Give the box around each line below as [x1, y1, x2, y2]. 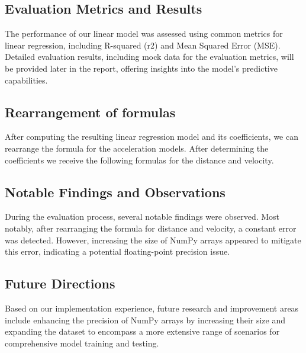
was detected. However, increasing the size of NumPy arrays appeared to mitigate [5, 233, 301, 246]
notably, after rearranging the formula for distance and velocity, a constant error [5, 222, 297, 234]
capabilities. [5, 73, 48, 86]
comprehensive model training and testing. [5, 336, 159, 349]
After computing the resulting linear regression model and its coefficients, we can [5, 130, 298, 143]
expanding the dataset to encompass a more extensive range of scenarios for [5, 325, 280, 338]
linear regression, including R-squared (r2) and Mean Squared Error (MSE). [5, 38, 281, 51]
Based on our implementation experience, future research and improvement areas [5, 301, 299, 314]
